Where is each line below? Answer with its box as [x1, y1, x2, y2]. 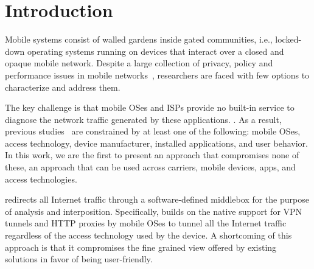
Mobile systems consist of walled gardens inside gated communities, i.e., [5, 33, 273, 46]
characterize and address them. [5, 80, 120, 93]
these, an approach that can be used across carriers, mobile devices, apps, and [5, 161, 296, 173]
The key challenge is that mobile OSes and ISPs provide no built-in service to [5, 101, 295, 114]
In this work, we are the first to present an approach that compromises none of [5, 148, 299, 161]
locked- [275, 33, 302, 46]
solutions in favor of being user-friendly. [5, 253, 153, 265]
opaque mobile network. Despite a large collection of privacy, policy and [5, 57, 273, 69]
